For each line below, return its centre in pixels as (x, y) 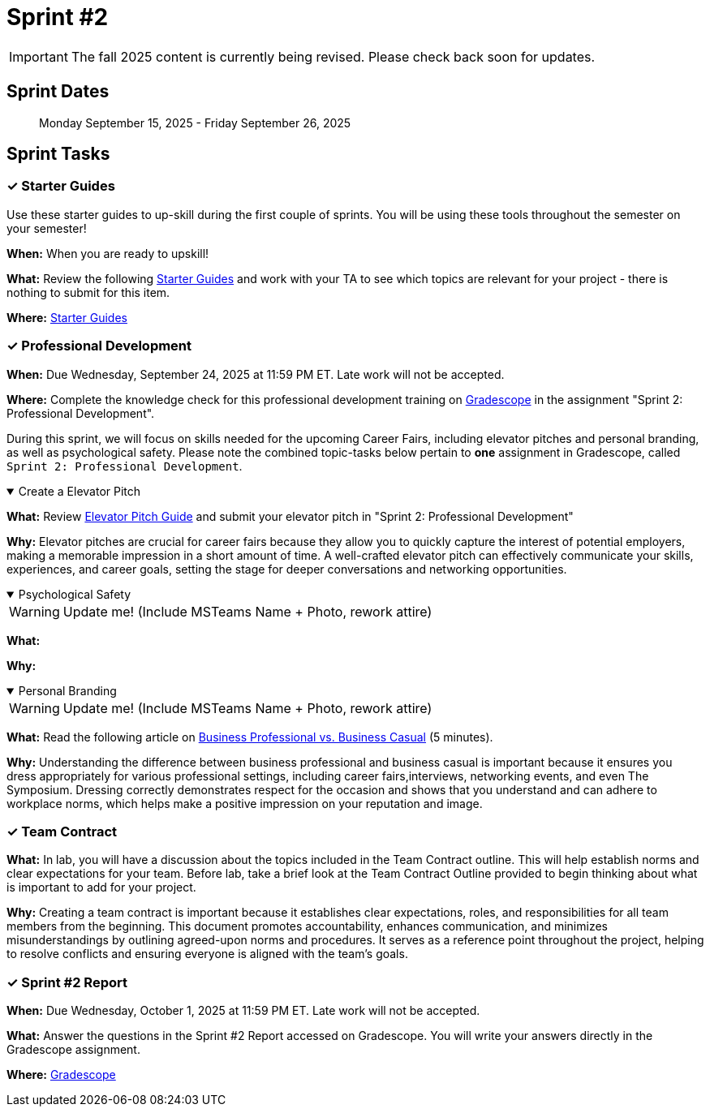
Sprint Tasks (58, 154)
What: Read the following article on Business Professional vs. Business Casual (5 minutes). (250, 737)
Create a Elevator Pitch (80, 491)
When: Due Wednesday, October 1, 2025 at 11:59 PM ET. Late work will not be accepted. (243, 1011)
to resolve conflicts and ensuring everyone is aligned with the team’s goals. (207, 954)
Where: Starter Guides (67, 317)
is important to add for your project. (101, 887)
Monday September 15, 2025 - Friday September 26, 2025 (195, 122)
